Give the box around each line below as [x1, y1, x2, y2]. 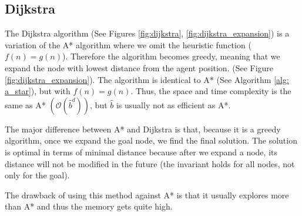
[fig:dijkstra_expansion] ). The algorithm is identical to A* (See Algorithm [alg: [5, 73, 289, 85]
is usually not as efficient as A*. [116, 98, 231, 111]
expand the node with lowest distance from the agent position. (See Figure [5, 61, 274, 74]
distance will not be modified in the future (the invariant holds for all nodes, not [5, 157, 295, 170]
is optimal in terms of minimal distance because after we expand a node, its [5, 145, 277, 158]
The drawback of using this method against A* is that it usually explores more [5, 188, 289, 201]
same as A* [5, 98, 46, 111]
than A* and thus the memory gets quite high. [5, 200, 173, 212]
